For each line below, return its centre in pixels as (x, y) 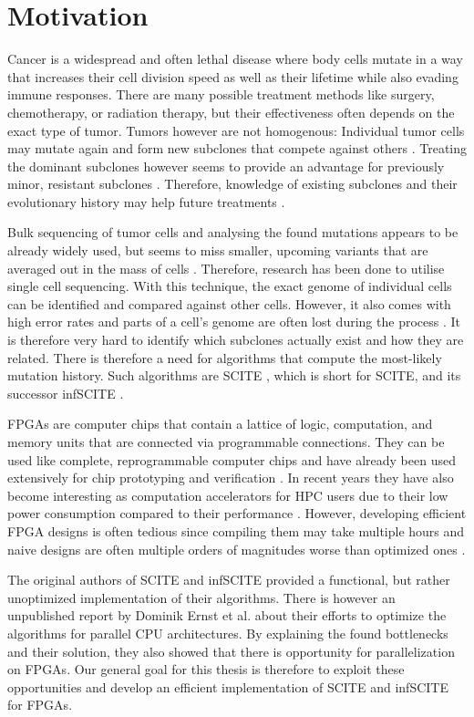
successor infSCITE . (66, 393)
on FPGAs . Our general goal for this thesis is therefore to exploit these (206, 669)
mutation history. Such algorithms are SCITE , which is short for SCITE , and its (234, 375)
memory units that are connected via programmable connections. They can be (226, 442)
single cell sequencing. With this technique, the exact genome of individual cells (230, 286)
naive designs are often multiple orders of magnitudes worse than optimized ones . (237, 549)
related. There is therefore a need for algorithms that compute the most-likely (225, 357)
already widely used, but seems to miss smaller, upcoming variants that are (218, 250)
